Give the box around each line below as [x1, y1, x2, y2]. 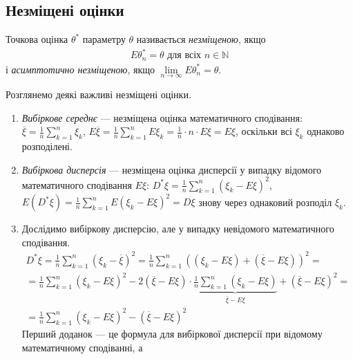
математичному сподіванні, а [21, 340, 143, 354]
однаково [307, 124, 345, 138]
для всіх [167, 50, 202, 61]
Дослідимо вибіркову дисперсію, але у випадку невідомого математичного [21, 221, 334, 236]
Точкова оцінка [6, 32, 68, 46]
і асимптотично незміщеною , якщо [6, 62, 155, 76]
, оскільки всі [236, 124, 292, 138]
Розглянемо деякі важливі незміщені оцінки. [6, 87, 191, 101]
